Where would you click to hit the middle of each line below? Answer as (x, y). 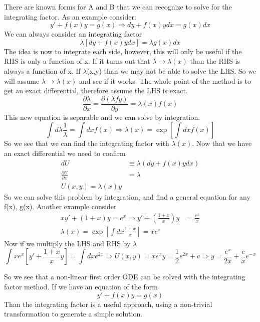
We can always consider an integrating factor (73, 34)
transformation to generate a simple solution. (73, 314)
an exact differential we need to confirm (65, 153)
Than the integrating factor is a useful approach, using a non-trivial (108, 304)
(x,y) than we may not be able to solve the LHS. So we (172, 70)
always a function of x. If (42, 70)
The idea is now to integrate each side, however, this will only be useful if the (123, 51)
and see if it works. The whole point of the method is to (165, 80)
